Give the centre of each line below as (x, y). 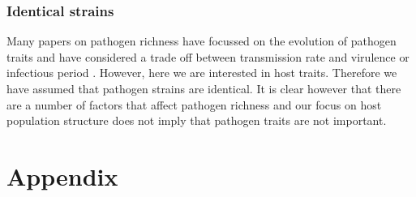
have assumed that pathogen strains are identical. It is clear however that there (204, 88)
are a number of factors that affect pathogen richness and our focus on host (194, 104)
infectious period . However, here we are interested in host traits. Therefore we (202, 73)
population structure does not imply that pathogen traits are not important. (197, 120)
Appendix (62, 176)
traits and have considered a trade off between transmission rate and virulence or (208, 56)
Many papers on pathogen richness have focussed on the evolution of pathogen (202, 41)
